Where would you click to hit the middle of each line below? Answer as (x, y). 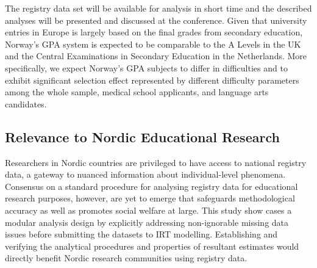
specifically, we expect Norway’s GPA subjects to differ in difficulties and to (146, 67)
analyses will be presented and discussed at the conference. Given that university (156, 20)
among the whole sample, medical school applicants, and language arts (137, 92)
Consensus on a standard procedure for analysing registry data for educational (151, 186)
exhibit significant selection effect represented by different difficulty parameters (152, 80)
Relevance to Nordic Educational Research (142, 136)
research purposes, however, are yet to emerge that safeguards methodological (150, 198)
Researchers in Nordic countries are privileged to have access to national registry (156, 162)
